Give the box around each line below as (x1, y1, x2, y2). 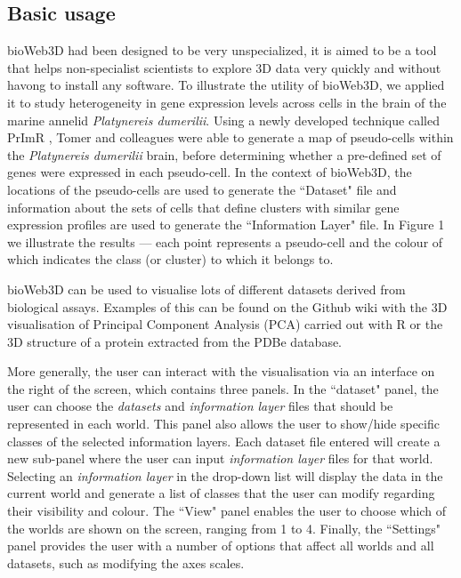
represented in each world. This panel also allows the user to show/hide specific (7, 414, 440, 433)
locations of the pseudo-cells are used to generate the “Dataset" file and (7, 180, 397, 198)
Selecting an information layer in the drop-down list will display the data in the (7, 466, 443, 485)
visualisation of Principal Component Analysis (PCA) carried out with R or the (7, 315, 443, 333)
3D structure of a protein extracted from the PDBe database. (7, 332, 343, 350)
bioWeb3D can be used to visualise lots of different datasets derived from (7, 279, 406, 298)
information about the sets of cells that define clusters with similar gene (7, 197, 400, 216)
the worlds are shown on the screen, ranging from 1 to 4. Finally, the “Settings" (7, 518, 441, 537)
